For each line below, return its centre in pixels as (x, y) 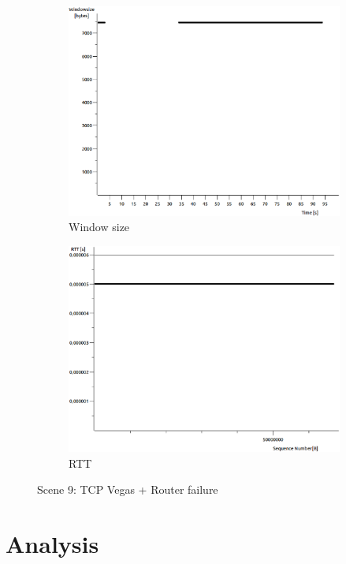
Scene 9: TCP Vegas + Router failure (128, 489)
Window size (99, 227)
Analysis (52, 544)
